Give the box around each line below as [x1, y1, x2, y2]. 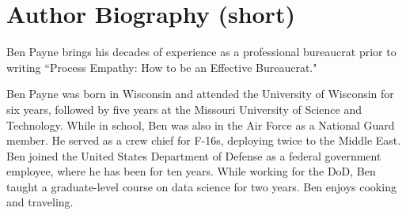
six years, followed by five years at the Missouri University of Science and [6, 100, 362, 117]
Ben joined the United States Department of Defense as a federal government [6, 147, 381, 164]
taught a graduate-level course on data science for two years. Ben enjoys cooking [6, 178, 397, 194]
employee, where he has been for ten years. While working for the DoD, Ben [6, 163, 376, 179]
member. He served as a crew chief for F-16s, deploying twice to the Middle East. [6, 132, 401, 149]
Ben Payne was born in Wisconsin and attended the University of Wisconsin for [6, 85, 394, 102]
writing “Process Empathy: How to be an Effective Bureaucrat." [6, 58, 317, 75]
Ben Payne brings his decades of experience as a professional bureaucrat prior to [6, 43, 397, 60]
